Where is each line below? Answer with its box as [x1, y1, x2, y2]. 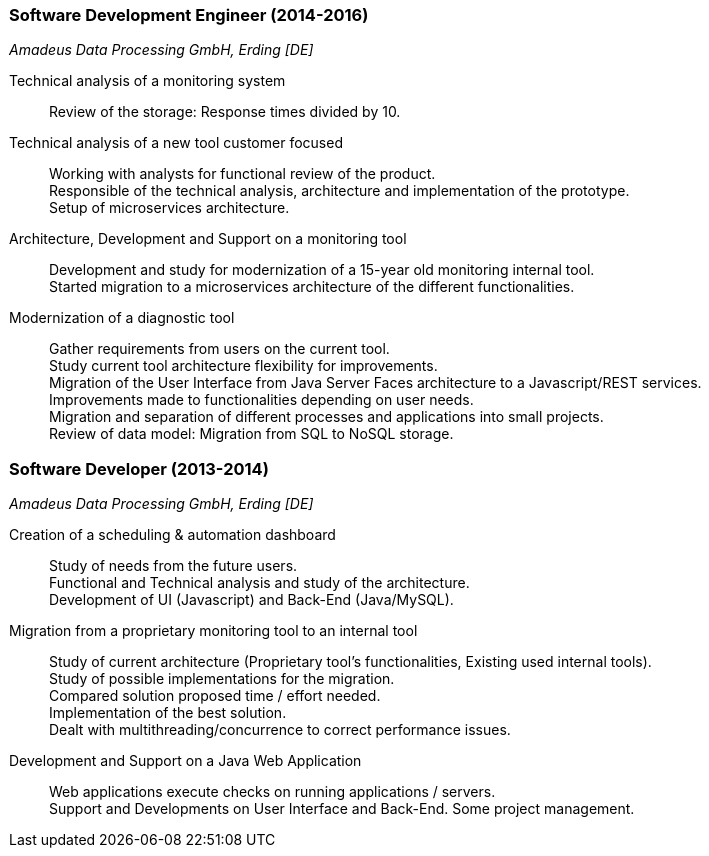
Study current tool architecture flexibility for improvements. [49, 357, 438, 375]
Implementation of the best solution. [49, 704, 287, 722]
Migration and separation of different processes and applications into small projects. [49, 408, 604, 426]
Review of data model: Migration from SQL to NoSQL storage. [49, 425, 454, 443]
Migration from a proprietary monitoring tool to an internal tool [9, 622, 418, 640]
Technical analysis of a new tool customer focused [9, 134, 343, 152]
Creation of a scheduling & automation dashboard [9, 526, 336, 544]
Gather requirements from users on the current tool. [49, 340, 390, 358]
